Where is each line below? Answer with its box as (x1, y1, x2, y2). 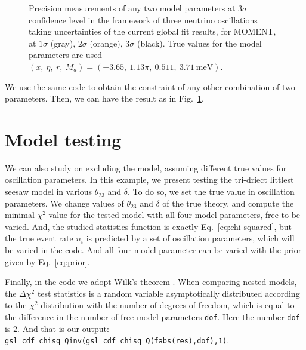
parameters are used (29, 48, 103, 61)
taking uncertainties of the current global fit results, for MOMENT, (29, 25, 276, 38)
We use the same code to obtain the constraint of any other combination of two (5, 80, 295, 93)
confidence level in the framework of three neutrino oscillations (29, 13, 258, 26)
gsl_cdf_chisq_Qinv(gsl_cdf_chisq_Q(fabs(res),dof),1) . (5, 334, 230, 346)
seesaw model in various (5, 185, 92, 198)
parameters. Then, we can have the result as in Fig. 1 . (5, 92, 204, 105)
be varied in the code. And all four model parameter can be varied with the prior (5, 244, 302, 256)
